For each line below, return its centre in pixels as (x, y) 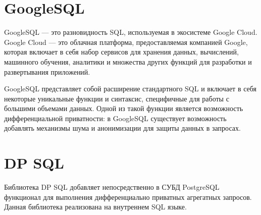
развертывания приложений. (47, 71)
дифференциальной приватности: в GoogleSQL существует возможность (115, 118)
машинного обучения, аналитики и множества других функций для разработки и (128, 61)
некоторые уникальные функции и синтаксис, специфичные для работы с (117, 98)
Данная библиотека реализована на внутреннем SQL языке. (95, 207)
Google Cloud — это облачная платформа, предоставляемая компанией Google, (126, 42)
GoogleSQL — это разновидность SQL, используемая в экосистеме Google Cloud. (131, 32)
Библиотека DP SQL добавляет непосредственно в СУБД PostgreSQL (112, 187)
